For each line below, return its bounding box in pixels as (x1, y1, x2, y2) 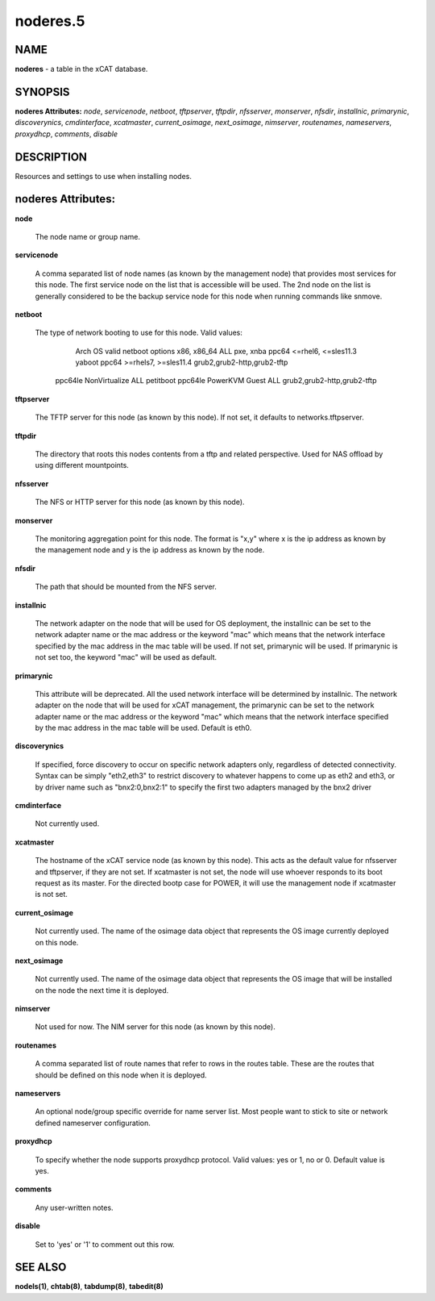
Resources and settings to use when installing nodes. (14, 171, 193, 181)
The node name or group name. (35, 231, 141, 241)
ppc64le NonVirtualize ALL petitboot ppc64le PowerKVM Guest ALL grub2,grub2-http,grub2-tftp (55, 376, 377, 386)
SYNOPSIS (14, 85, 70, 98)
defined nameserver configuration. (35, 1118, 151, 1128)
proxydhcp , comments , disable (14, 129, 118, 139)
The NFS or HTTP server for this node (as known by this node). (35, 497, 245, 507)
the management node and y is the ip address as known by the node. (35, 545, 265, 555)
